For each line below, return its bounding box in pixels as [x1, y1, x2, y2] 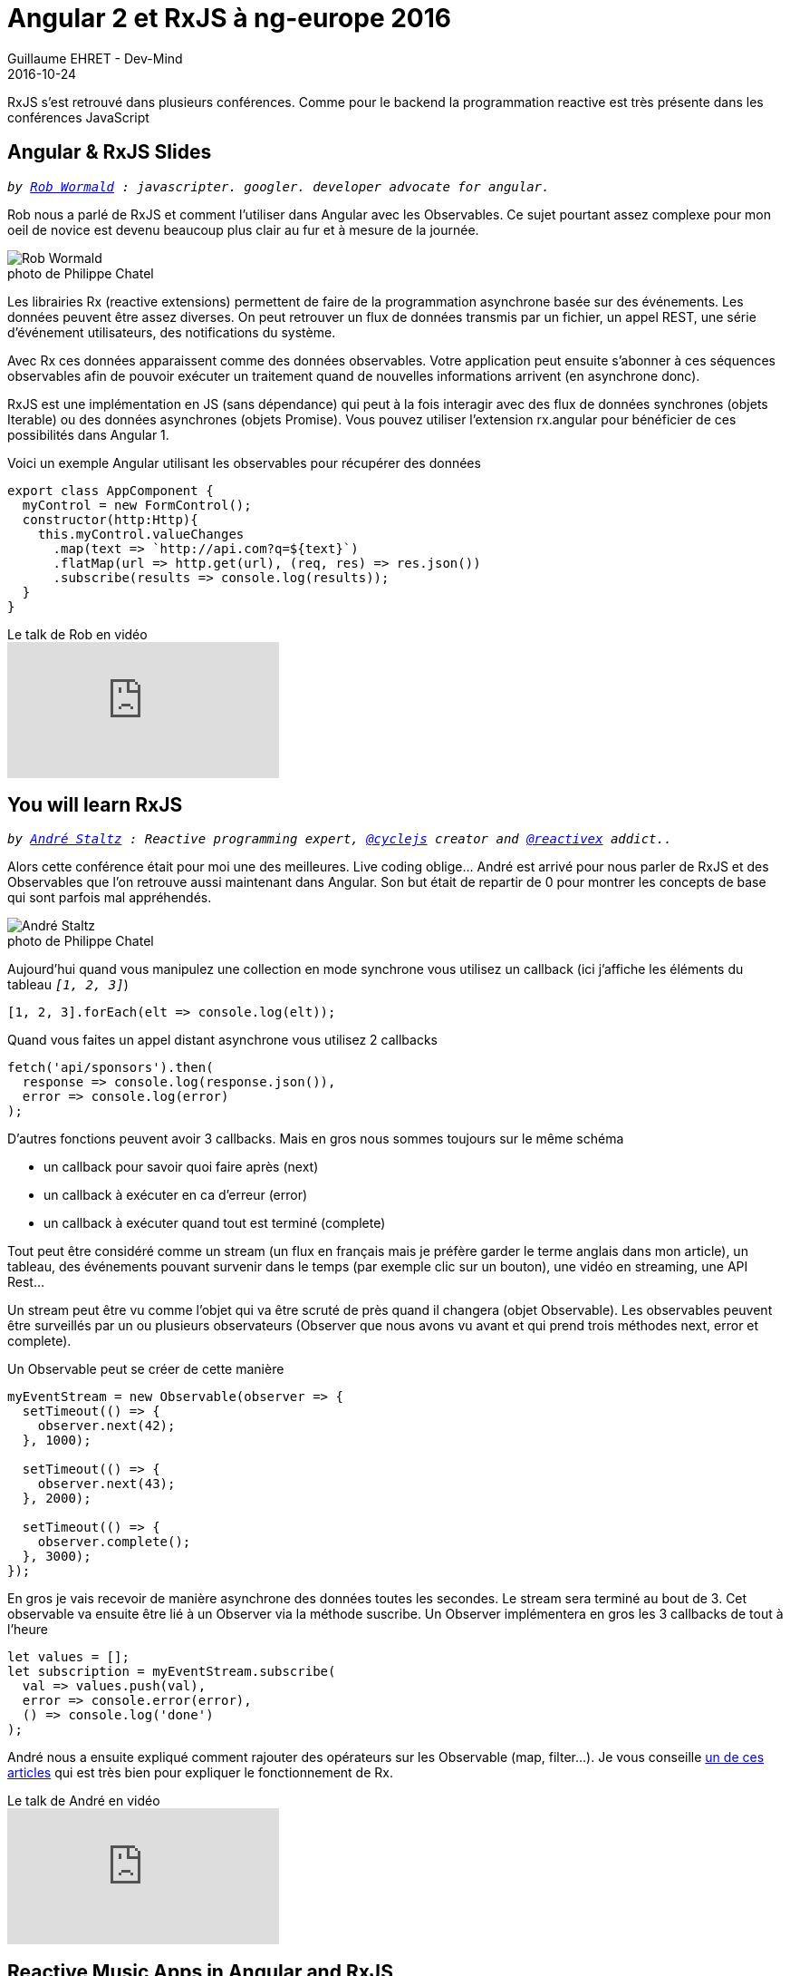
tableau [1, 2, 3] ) [7, 977, 129, 993]
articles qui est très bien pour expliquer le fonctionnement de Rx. [7, 1765, 393, 1781]
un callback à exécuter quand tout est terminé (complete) [43, 1215, 386, 1231]
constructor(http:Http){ [22, 511, 198, 527]
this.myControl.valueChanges [37, 526, 245, 541]
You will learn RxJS [7, 793, 183, 817]
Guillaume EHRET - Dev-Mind [7, 50, 183, 66]
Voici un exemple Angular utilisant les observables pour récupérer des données [7, 454, 481, 471]
